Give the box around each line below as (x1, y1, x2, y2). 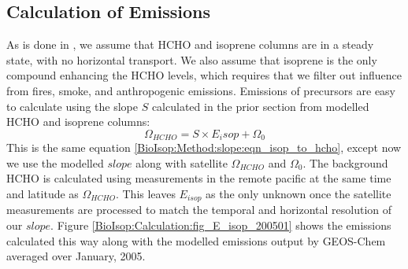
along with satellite (135, 154, 228, 171)
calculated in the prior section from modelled (151, 98, 369, 114)
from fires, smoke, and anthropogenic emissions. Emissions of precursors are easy (6, 82, 396, 98)
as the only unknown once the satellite (206, 186, 391, 201)
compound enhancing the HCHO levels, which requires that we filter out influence (6, 67, 402, 83)
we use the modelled (6, 154, 104, 171)
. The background (302, 154, 388, 171)
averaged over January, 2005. (6, 248, 146, 264)
